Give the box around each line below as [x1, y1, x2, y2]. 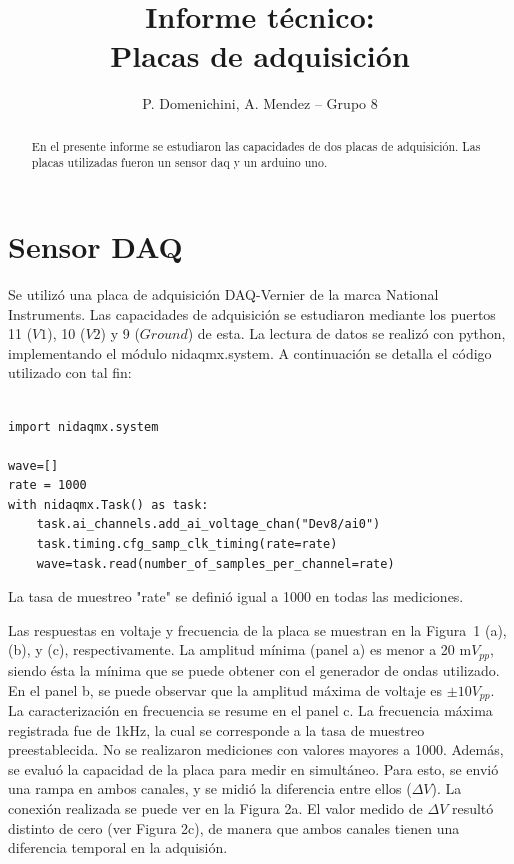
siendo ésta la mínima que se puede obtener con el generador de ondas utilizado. [8, 659, 500, 680]
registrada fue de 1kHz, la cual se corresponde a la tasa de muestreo [8, 719, 425, 740]
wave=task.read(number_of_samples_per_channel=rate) [36, 556, 395, 571]
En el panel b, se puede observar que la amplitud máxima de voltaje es [8, 679, 443, 700]
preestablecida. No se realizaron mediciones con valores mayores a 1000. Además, [8, 739, 504, 760]
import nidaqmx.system [8, 419, 159, 434]
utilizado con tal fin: [8, 362, 132, 383]
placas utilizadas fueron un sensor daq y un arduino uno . [31, 154, 328, 171]
